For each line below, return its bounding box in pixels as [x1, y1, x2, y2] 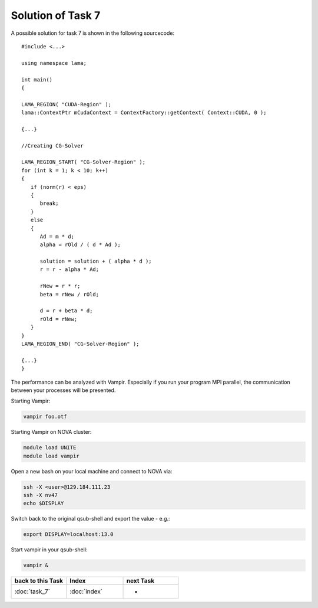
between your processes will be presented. [11, 387, 116, 394]
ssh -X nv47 [23, 492, 58, 499]
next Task [126, 577, 155, 585]
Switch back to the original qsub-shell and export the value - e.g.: [11, 515, 170, 522]
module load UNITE [23, 444, 77, 451]
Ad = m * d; [39, 233, 75, 240]
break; [39, 200, 59, 207]
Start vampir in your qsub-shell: [11, 546, 88, 553]
